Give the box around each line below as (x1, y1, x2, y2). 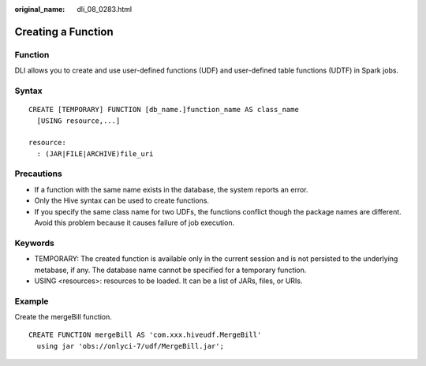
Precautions (14, 168, 62, 179)
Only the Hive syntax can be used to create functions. (34, 196, 209, 205)
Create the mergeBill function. (14, 312, 112, 322)
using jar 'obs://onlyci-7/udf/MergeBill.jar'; (36, 342, 225, 350)
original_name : (14, 5, 65, 13)
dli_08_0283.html (77, 5, 133, 13)
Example (14, 296, 49, 307)
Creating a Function (14, 24, 114, 39)
